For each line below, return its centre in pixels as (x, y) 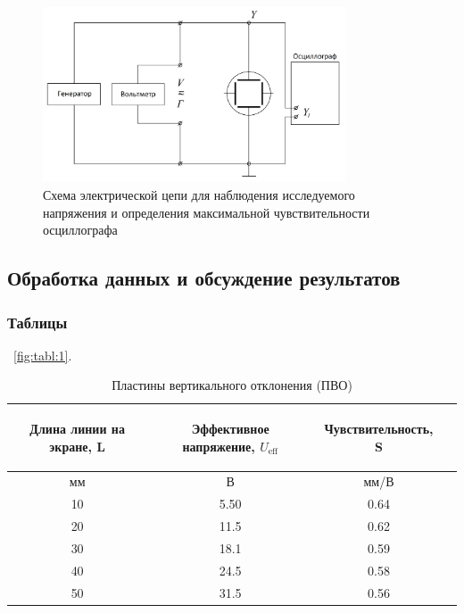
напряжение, (219, 446)
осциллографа (80, 230)
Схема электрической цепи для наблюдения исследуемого (199, 195)
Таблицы (37, 322)
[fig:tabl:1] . (43, 355)
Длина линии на (77, 428)
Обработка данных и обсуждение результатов (204, 278)
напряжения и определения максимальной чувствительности (207, 212)
